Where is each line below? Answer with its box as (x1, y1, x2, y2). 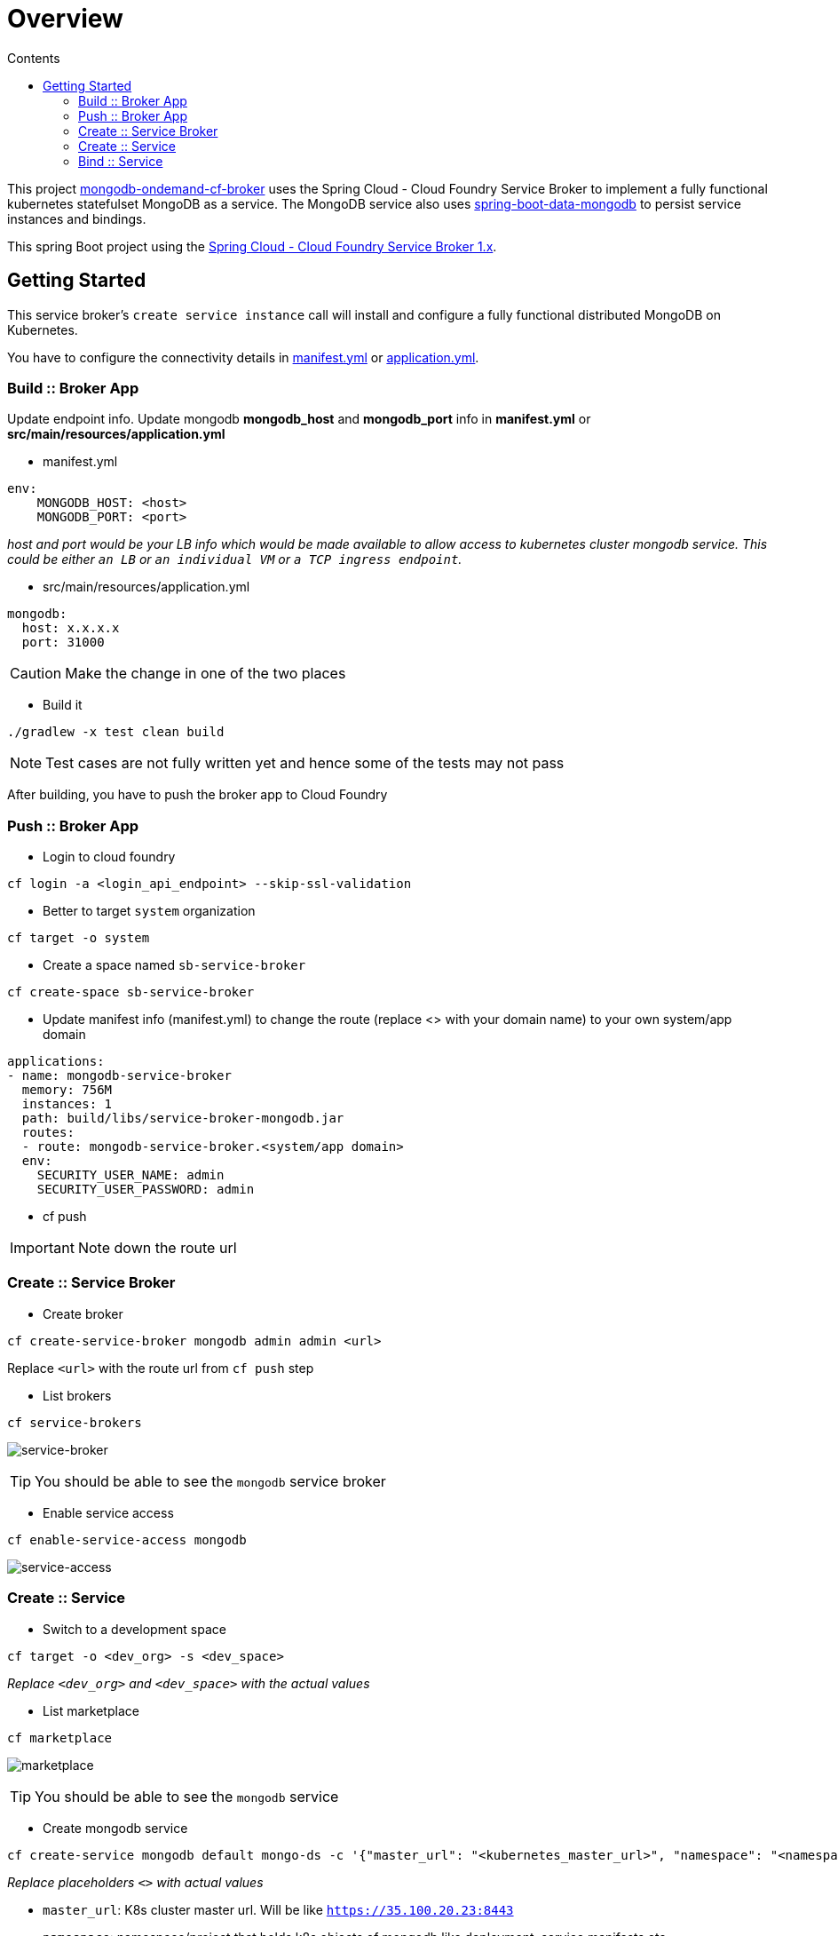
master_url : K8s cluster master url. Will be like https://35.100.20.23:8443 (43, 1901, 514, 1917)
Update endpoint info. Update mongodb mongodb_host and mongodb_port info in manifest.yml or (7, 411, 591, 427)
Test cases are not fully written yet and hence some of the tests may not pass (45, 754, 565, 773)
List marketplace (43, 1702, 139, 1718)
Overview (7, 4, 123, 34)
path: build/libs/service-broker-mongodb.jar (21, 1111, 344, 1126)
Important (10, 1239, 75, 1258)
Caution (10, 664, 62, 683)
